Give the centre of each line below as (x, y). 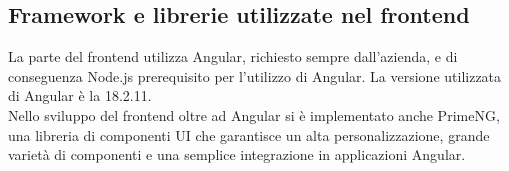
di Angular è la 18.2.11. (80, 95)
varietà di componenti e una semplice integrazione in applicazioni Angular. (237, 154)
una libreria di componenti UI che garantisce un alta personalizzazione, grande (249, 134)
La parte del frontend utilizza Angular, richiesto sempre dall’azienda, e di (233, 56)
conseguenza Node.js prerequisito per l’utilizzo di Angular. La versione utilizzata (255, 75)
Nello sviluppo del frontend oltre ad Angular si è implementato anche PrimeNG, (254, 114)
